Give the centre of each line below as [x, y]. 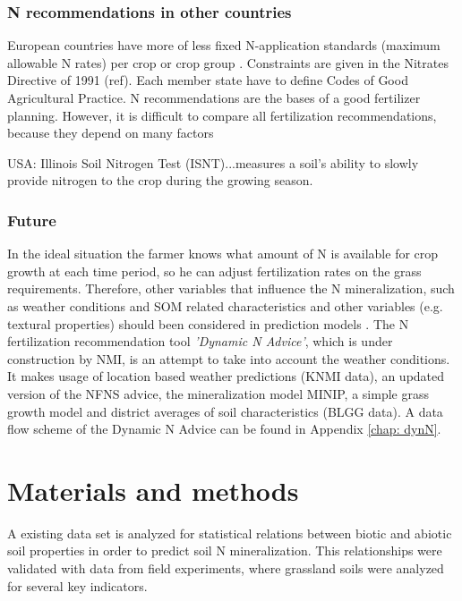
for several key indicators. [77, 585]
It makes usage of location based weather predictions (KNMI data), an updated [226, 376]
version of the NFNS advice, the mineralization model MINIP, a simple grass [218, 393]
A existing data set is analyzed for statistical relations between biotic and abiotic [230, 533]
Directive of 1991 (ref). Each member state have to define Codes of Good [208, 80]
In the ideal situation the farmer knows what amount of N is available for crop [223, 254]
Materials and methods [153, 490]
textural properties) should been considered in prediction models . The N [208, 323]
